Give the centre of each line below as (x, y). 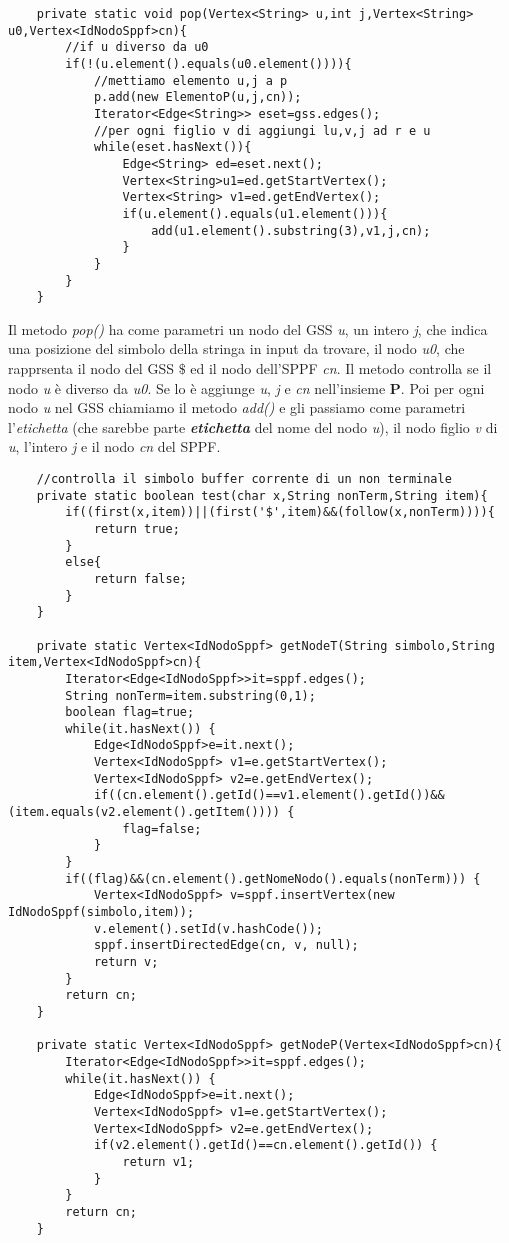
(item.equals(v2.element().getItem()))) (144, 812)
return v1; (158, 1161)
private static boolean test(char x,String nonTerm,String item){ (262, 495)
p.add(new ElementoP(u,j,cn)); (197, 97)
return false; (140, 578)
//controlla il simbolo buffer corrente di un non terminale (244, 478)
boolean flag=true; (130, 712)
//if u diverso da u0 (137, 47)
